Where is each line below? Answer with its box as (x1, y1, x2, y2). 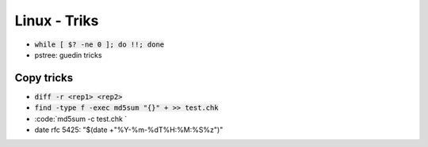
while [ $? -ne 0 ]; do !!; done (34, 40, 165, 49)
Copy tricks (14, 71, 74, 85)
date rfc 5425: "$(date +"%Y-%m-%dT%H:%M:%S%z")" (34, 125, 224, 134)
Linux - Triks (14, 12, 99, 29)
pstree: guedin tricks (34, 50, 102, 59)
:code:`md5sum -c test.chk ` (34, 114, 128, 123)
